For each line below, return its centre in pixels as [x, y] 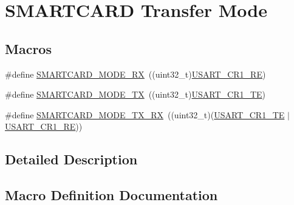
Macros [28, 48]
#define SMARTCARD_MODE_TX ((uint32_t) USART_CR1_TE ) [135, 94]
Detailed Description [71, 159]
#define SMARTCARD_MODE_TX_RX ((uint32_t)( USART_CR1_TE [145, 114]
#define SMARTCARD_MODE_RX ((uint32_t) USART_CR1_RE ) [135, 74]
